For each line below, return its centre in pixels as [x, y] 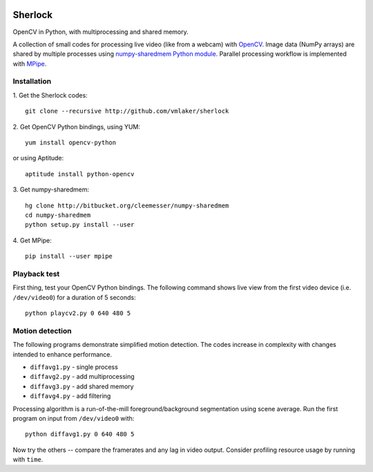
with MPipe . [30, 64]
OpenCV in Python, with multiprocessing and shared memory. [101, 32]
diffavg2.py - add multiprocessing [82, 377]
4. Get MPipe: [32, 240]
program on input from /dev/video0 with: [74, 418]
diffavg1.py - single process [74, 367]
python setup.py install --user [80, 225]
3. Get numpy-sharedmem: [51, 189]
